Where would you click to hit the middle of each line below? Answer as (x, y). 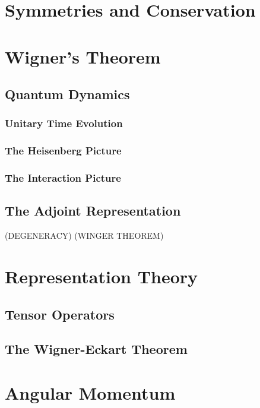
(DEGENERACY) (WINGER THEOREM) (84, 235)
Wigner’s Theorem (83, 56)
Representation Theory (102, 276)
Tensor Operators (60, 314)
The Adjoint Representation (93, 211)
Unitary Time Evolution (64, 123)
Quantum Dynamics (67, 94)
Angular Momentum (90, 392)
